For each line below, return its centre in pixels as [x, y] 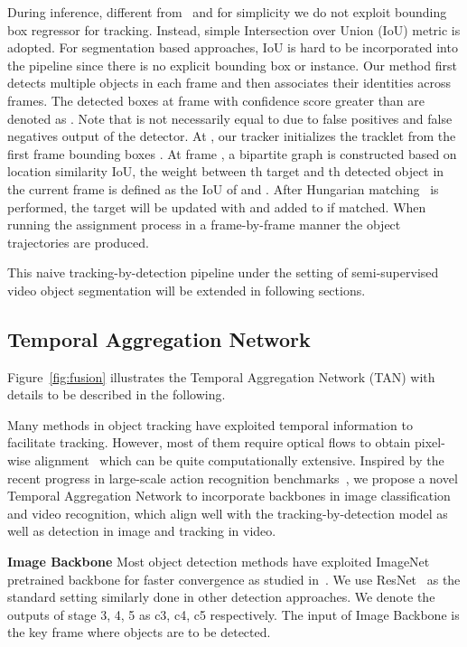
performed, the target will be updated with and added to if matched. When [217, 206]
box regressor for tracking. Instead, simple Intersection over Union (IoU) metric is [234, 29]
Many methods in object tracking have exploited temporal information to [210, 424]
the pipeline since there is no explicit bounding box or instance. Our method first [232, 65]
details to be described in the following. [117, 394]
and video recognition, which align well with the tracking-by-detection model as [228, 513]
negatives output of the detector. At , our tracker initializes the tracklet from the [232, 136]
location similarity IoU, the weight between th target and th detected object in [226, 171]
